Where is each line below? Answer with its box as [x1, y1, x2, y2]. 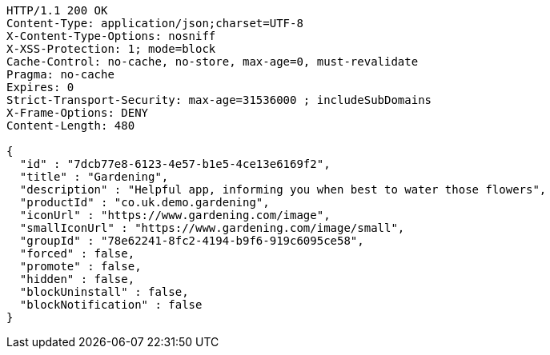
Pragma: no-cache [6, 68, 114, 81]
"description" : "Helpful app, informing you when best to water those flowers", [19, 183, 547, 196]
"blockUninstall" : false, [19, 285, 189, 298]
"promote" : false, [19, 260, 142, 273]
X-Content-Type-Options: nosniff [6, 30, 216, 42]
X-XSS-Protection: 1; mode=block [6, 42, 216, 55]
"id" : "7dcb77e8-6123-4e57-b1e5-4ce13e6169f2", [19, 158, 331, 170]
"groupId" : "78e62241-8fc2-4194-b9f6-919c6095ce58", [19, 234, 364, 247]
